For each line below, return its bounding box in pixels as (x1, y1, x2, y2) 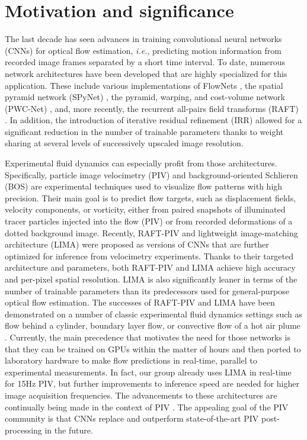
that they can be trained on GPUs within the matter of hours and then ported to (5, 342, 301, 355)
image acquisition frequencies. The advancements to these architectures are (5, 388, 277, 401)
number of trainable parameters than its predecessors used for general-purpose (5, 284, 290, 297)
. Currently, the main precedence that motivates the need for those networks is (5, 330, 290, 343)
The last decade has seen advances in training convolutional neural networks (5, 33, 282, 45)
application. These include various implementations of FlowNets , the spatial (5, 79, 283, 91)
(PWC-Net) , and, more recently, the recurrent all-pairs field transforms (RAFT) (5, 102, 299, 114)
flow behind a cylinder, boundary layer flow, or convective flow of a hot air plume (5, 319, 300, 332)
